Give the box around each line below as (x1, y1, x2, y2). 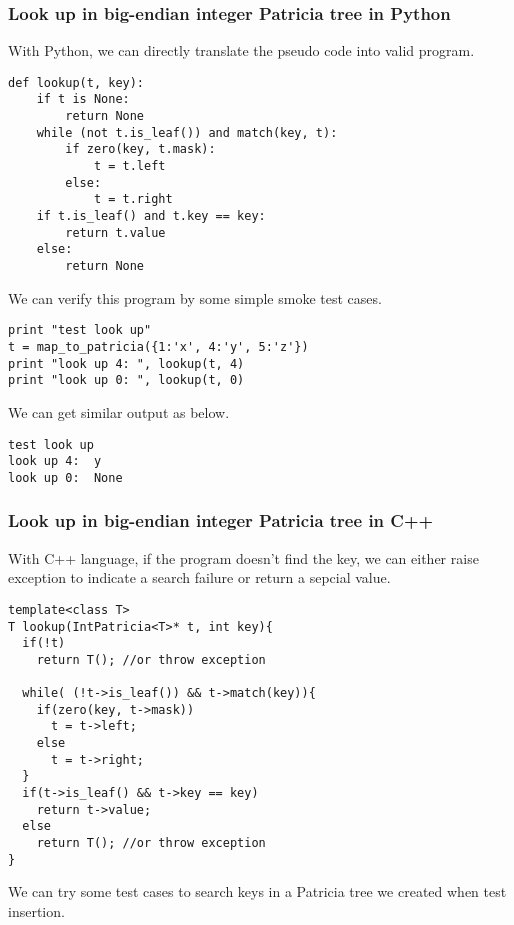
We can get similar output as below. (8, 401, 230, 422)
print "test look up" (8, 323, 152, 338)
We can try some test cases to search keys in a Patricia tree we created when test (8, 881, 507, 902)
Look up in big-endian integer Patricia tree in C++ (8, 508, 434, 533)
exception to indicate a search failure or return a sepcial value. (8, 567, 391, 588)
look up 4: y (8, 454, 102, 469)
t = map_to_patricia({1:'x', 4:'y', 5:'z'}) (8, 339, 309, 354)
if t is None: (36, 92, 130, 107)
